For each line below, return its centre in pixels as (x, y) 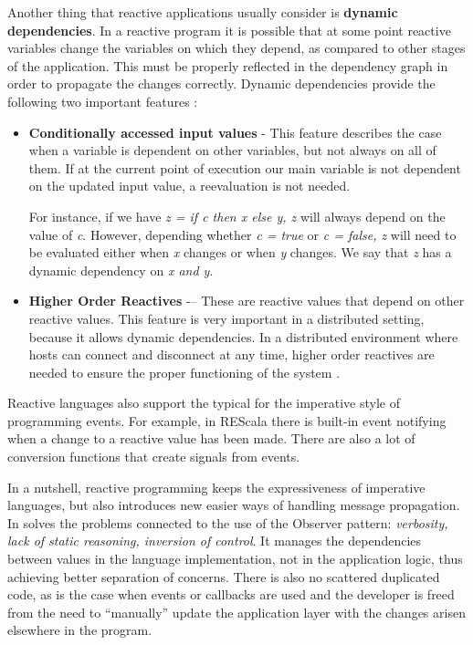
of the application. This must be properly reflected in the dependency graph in (228, 65)
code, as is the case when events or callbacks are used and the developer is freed (231, 594)
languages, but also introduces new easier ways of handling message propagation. (234, 505)
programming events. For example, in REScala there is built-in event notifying (227, 420)
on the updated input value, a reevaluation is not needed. (189, 186)
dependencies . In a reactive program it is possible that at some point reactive (229, 30)
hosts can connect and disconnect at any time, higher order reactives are (231, 354)
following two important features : (103, 101)
